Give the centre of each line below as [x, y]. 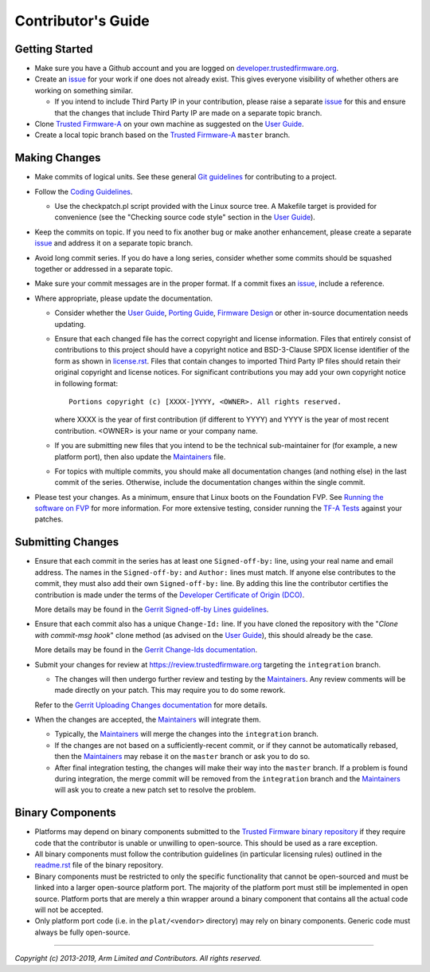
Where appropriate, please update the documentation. [124, 298]
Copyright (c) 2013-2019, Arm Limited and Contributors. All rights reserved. [138, 958]
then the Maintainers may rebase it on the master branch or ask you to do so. [182, 757]
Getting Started [54, 49]
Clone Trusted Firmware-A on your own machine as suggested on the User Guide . [169, 124]
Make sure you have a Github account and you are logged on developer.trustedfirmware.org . [187, 69]
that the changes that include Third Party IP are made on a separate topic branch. [188, 112]
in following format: [86, 384]
